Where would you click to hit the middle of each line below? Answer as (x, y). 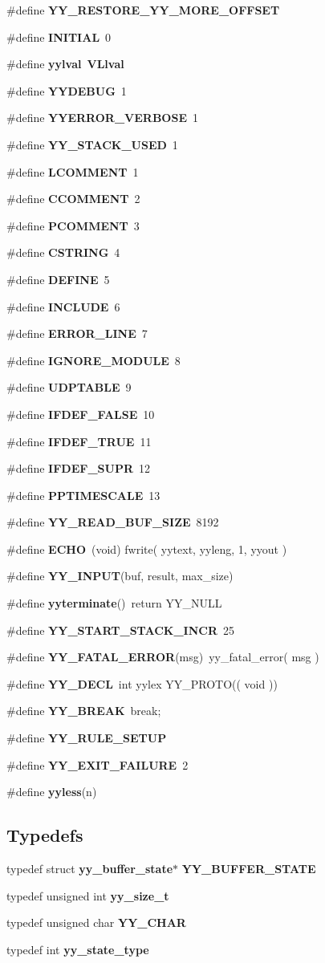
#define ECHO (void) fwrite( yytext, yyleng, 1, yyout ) (147, 549)
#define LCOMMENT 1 (73, 171)
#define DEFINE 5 (58, 279)
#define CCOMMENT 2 (73, 199)
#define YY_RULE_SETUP (87, 738)
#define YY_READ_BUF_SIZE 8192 (113, 522)
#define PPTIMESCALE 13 (83, 495)
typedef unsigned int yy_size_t (88, 895)
